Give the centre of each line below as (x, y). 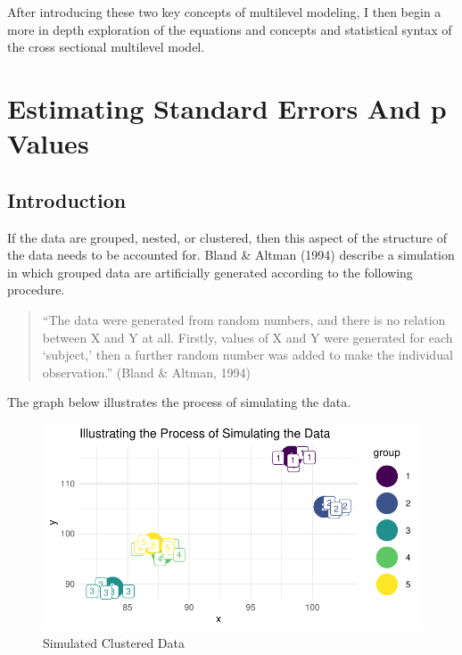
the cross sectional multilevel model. (106, 47)
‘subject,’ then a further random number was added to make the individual (247, 355)
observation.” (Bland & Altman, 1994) (147, 372)
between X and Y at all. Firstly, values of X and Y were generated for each (247, 337)
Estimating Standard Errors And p (227, 108)
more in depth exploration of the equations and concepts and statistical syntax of (230, 29)
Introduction (67, 199)
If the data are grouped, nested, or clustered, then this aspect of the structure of (227, 237)
